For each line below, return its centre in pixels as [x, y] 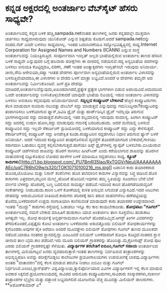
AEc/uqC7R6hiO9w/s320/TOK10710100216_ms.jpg [57, 167]
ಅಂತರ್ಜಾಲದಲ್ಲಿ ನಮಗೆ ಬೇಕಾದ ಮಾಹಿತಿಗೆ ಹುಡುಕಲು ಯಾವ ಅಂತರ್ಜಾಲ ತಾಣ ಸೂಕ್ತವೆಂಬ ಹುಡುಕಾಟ [78, 212]
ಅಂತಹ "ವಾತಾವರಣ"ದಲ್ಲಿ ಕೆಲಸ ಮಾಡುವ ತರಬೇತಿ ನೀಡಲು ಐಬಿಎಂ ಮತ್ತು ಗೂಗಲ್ [65, 262]
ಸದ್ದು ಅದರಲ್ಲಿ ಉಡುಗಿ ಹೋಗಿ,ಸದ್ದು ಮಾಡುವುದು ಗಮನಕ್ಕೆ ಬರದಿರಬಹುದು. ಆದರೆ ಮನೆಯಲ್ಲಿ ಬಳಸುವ [78, 122]
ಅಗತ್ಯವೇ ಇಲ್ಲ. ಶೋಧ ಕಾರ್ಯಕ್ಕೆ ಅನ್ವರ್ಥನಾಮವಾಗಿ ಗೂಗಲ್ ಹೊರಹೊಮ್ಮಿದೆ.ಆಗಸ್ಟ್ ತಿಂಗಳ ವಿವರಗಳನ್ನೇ [79, 218]
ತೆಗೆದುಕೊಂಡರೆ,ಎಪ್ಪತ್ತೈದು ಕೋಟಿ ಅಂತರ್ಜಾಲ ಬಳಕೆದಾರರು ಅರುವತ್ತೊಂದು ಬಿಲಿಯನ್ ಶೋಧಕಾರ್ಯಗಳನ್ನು [81, 223]
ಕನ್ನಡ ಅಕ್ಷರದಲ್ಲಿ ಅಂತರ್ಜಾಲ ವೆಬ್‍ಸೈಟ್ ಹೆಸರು [72, 8]
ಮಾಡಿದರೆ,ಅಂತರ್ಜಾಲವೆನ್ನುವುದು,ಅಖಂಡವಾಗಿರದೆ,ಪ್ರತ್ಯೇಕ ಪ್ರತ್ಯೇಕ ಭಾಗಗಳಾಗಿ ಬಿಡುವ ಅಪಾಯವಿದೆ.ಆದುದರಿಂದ [83, 89]
